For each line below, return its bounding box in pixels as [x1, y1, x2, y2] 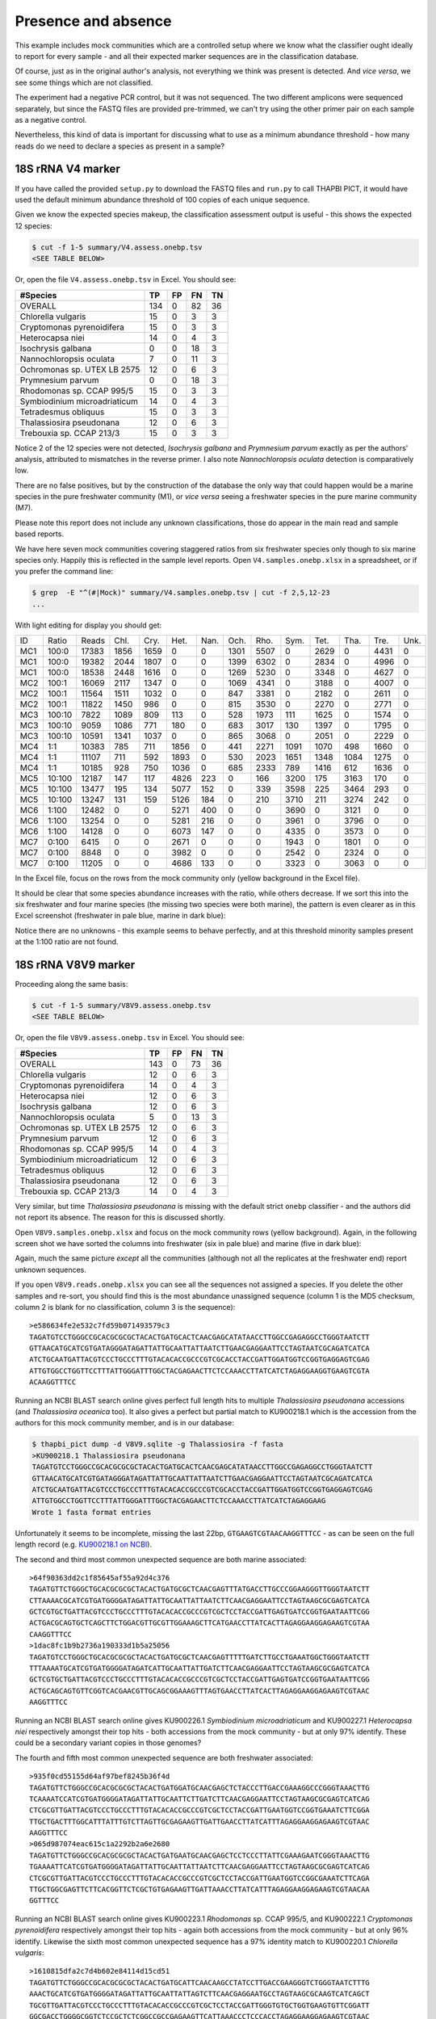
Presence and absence [15, 12, 172, 30]
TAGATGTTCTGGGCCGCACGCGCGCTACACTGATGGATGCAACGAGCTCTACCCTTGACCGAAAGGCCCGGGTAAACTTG [29, 1783, 371, 1792]
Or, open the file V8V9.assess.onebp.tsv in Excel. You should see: [15, 1033, 245, 1043]
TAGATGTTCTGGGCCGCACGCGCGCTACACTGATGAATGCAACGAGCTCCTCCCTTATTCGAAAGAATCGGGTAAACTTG [29, 1850, 371, 1860]
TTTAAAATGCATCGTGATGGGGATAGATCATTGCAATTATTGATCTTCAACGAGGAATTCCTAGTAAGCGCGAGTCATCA [29, 1664, 371, 1673]
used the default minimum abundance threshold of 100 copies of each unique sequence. [15, 195, 310, 204]
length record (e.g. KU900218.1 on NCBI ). [15, 1539, 153, 1550]
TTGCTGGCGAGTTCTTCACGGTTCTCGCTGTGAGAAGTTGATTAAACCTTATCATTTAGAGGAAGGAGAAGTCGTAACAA [29, 1885, 371, 1894]
